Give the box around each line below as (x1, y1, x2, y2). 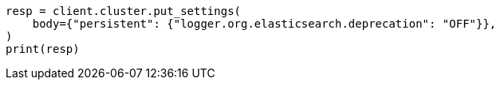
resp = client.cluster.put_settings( (6, 5, 242, 17)
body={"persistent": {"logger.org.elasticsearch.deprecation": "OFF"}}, (32, 17, 497, 30)
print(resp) (6, 43, 80, 55)
